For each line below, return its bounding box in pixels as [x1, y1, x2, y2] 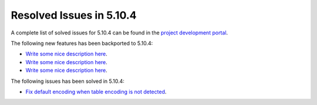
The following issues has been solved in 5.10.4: [11, 78, 124, 85]
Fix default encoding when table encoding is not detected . [25, 88, 167, 95]
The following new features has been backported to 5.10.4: [11, 40, 153, 47]
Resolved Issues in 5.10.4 [11, 9, 137, 22]
